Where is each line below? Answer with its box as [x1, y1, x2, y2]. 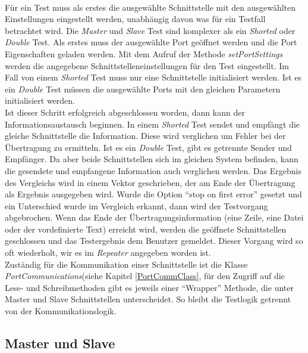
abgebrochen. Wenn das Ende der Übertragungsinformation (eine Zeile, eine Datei [5, 211, 304, 224]
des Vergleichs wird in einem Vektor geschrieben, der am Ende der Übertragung [5, 176, 296, 188]
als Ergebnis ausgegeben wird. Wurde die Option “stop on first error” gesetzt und [5, 188, 302, 200]
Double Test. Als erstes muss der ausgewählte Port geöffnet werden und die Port [5, 36, 297, 48]
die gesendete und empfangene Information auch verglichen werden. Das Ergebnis [5, 164, 301, 176]
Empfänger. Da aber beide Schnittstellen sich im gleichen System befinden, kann [5, 153, 298, 165]
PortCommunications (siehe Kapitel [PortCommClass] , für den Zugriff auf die [5, 270, 285, 282]
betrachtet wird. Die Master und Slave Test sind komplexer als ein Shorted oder [5, 24, 296, 36]
